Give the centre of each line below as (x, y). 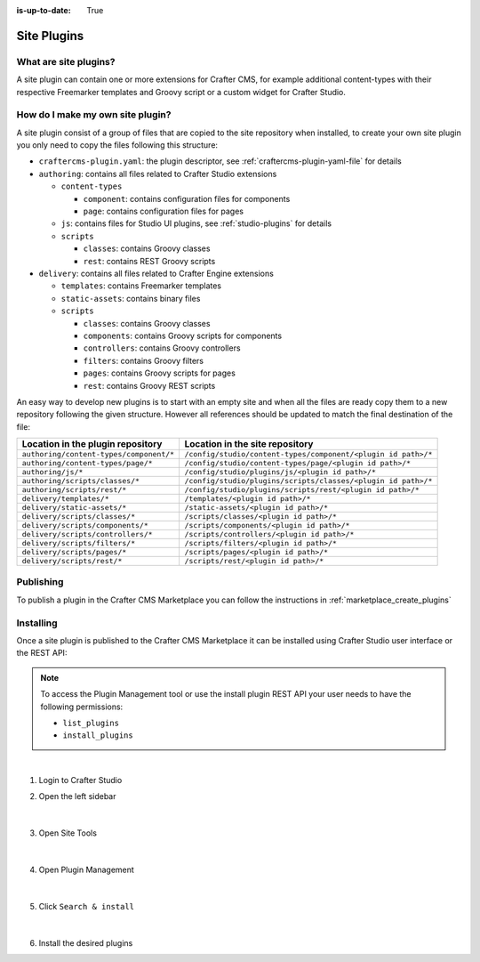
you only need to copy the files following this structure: (117, 145)
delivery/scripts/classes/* (79, 517)
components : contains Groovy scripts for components (183, 335)
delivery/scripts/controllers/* (87, 534)
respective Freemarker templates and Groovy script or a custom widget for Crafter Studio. (181, 92)
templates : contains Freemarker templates (141, 286)
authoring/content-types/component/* (98, 454)
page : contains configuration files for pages (164, 211)
